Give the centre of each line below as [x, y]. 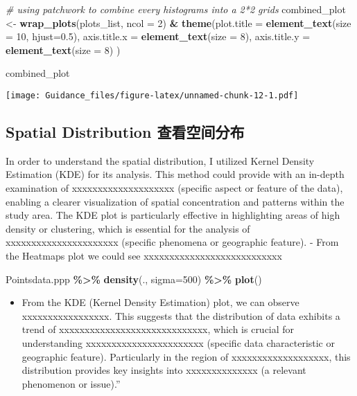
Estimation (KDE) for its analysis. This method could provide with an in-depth [175, 174]
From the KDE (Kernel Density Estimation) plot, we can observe [160, 302]
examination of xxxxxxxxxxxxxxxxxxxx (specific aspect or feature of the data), [174, 188]
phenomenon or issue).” [71, 383]
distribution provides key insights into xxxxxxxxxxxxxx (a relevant [164, 370]
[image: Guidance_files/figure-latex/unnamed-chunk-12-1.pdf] [152, 95]
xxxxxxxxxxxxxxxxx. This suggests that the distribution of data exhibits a [181, 315]
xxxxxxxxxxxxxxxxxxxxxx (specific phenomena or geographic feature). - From [172, 242]
